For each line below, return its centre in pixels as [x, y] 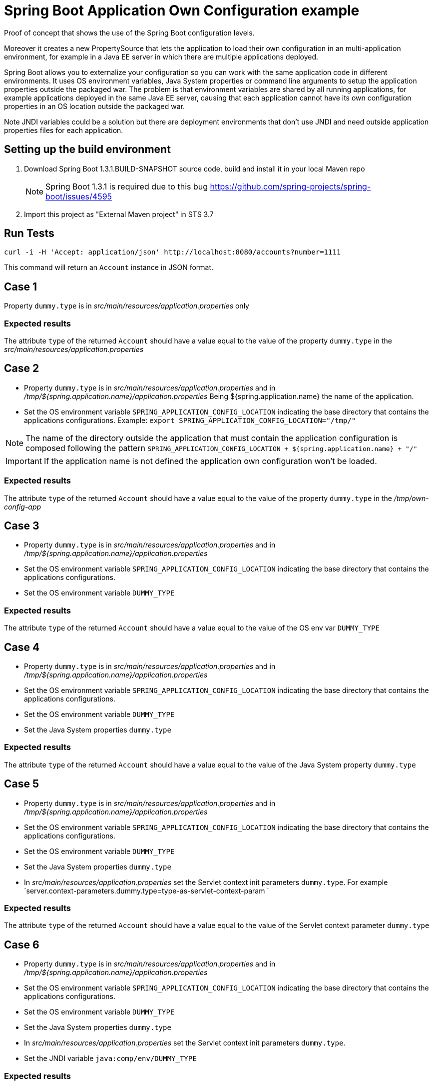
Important [24, 461]
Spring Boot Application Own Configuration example [182, 10]
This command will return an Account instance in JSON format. [109, 267]
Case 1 [21, 286]
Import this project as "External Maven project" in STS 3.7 [119, 214]
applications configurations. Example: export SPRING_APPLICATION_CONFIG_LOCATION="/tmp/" [190, 420]
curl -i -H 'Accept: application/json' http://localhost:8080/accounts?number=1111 [173, 252]
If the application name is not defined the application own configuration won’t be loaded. [210, 461]
